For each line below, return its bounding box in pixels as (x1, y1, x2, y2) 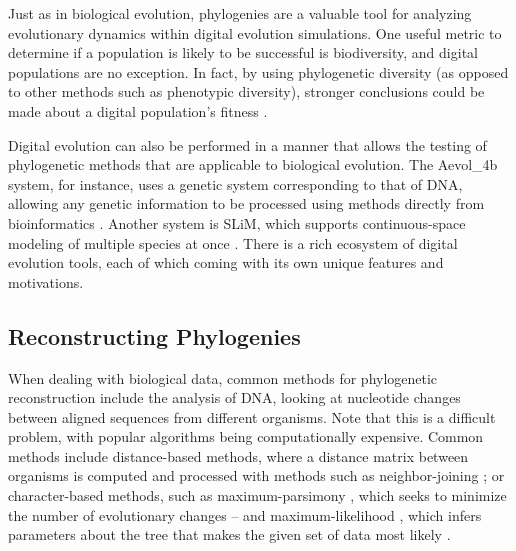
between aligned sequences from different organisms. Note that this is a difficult (8, 406, 496, 427)
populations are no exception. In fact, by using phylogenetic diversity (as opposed (8, 61, 509, 82)
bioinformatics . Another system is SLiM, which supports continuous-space (8, 212, 466, 233)
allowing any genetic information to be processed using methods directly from (8, 193, 485, 214)
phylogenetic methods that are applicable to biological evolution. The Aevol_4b (8, 154, 498, 175)
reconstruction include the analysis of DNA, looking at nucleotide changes (8, 387, 461, 408)
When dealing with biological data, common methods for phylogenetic (8, 367, 438, 388)
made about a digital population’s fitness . (8, 100, 268, 121)
